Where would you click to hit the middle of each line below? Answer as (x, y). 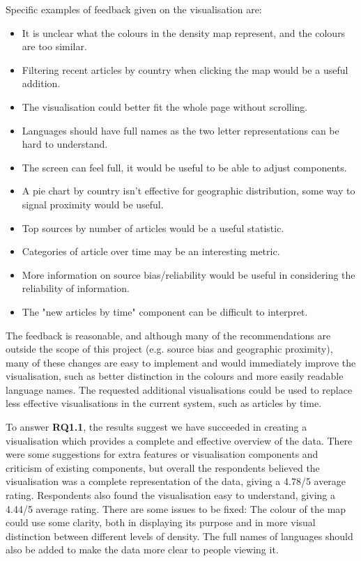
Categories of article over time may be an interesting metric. (151, 251)
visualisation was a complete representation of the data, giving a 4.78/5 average (176, 481)
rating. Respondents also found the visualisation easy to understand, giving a (170, 495)
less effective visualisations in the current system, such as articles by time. (164, 403)
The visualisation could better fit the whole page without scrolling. (165, 106)
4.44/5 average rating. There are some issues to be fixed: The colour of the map (176, 508)
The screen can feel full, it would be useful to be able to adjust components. (184, 167)
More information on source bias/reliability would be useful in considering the (189, 274)
